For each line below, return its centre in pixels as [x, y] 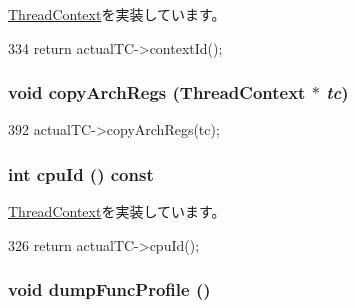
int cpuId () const [81, 173]
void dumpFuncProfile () [109, 289]
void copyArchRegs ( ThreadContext [157, 92]
